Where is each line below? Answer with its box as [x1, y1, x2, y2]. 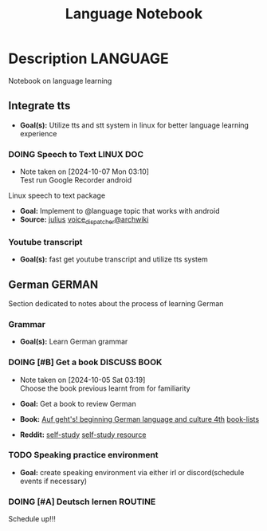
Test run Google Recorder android [19, 175, 132, 185]
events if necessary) [19, 476, 88, 486]
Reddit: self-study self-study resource [19, 430, 147, 439]
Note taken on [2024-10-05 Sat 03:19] [19, 375, 146, 384]
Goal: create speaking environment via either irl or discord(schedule [19, 467, 245, 477]
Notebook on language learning [8, 76, 112, 85]
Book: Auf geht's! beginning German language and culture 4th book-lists [19, 414, 260, 423]
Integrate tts [8, 99, 71, 112]
